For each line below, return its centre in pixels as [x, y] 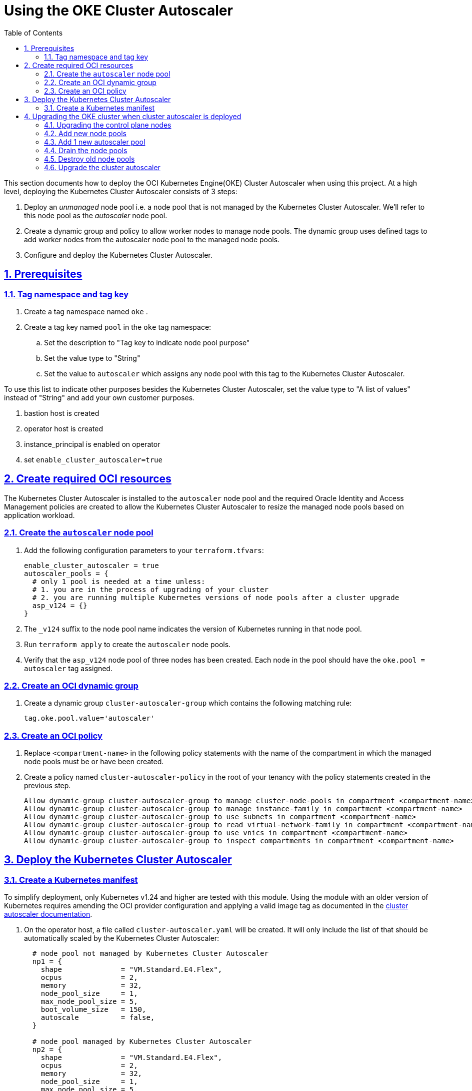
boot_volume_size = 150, [93, 1010]
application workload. [39, 515]
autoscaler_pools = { [66, 573]
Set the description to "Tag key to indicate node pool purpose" [147, 342]
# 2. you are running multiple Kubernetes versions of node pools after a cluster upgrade [216, 597]
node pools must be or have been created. [94, 762]
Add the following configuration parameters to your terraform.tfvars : [144, 550]
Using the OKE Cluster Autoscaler [118, 11]
